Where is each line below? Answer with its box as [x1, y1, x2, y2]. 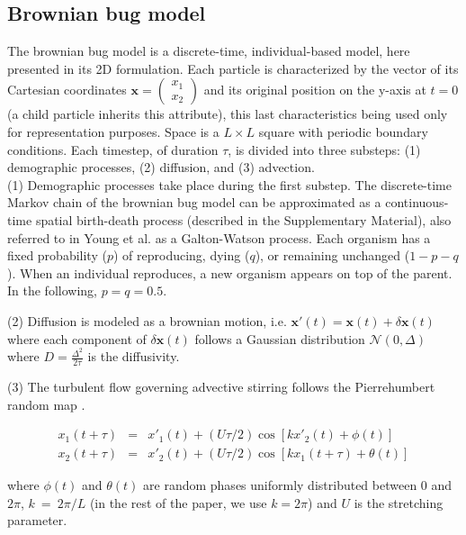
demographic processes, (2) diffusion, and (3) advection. [7, 158, 315, 177]
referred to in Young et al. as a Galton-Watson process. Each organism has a [7, 228, 431, 247]
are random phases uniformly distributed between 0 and [143, 476, 453, 494]
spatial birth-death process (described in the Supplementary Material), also [35, 210, 452, 229]
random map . [7, 394, 85, 413]
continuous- [385, 193, 449, 212]
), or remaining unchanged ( [255, 246, 410, 265]
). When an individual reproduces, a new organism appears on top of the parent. [7, 263, 453, 282]
